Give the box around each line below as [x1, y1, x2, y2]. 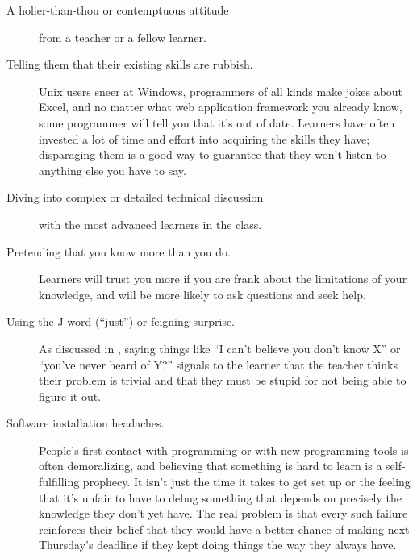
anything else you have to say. [39, 161, 186, 178]
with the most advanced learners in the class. [39, 215, 262, 232]
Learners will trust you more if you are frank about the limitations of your [39, 270, 407, 287]
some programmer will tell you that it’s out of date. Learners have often [39, 114, 395, 131]
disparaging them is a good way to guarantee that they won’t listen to [39, 146, 386, 163]
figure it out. [39, 387, 102, 404]
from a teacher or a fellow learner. [39, 28, 206, 45]
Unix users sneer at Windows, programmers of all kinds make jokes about [39, 82, 403, 99]
